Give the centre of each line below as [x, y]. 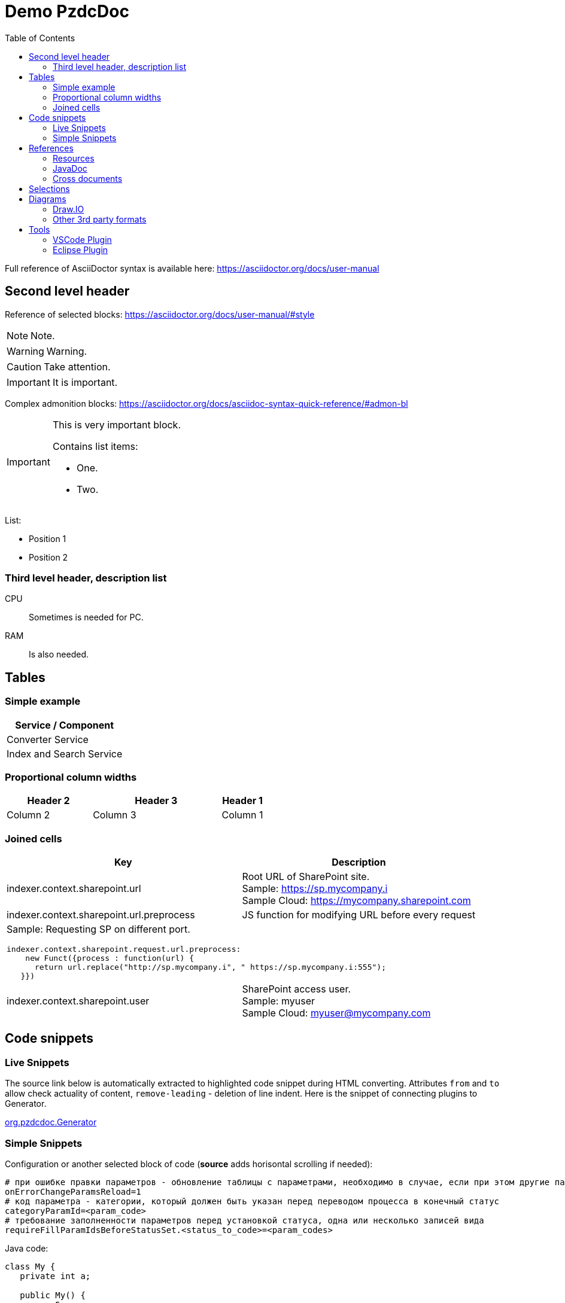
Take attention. [77, 366]
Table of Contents [40, 38]
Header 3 [156, 801]
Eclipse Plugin [81, 249]
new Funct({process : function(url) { [110, 958]
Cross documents [88, 178]
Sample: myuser [278, 1001]
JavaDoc [70, 168]
